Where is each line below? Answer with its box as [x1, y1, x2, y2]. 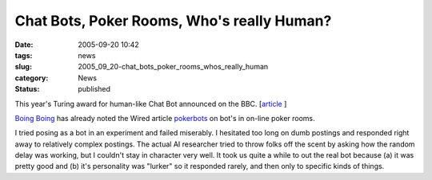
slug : [14, 62, 32, 72]
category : [14, 72, 49, 83]
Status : [14, 84, 40, 94]
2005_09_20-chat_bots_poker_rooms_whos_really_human [78, 62, 269, 72]
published [78, 84, 111, 94]
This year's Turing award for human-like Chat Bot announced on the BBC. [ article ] [14, 99, 287, 108]
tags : [14, 50, 33, 60]
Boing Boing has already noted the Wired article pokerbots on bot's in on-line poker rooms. [14, 113, 315, 123]
